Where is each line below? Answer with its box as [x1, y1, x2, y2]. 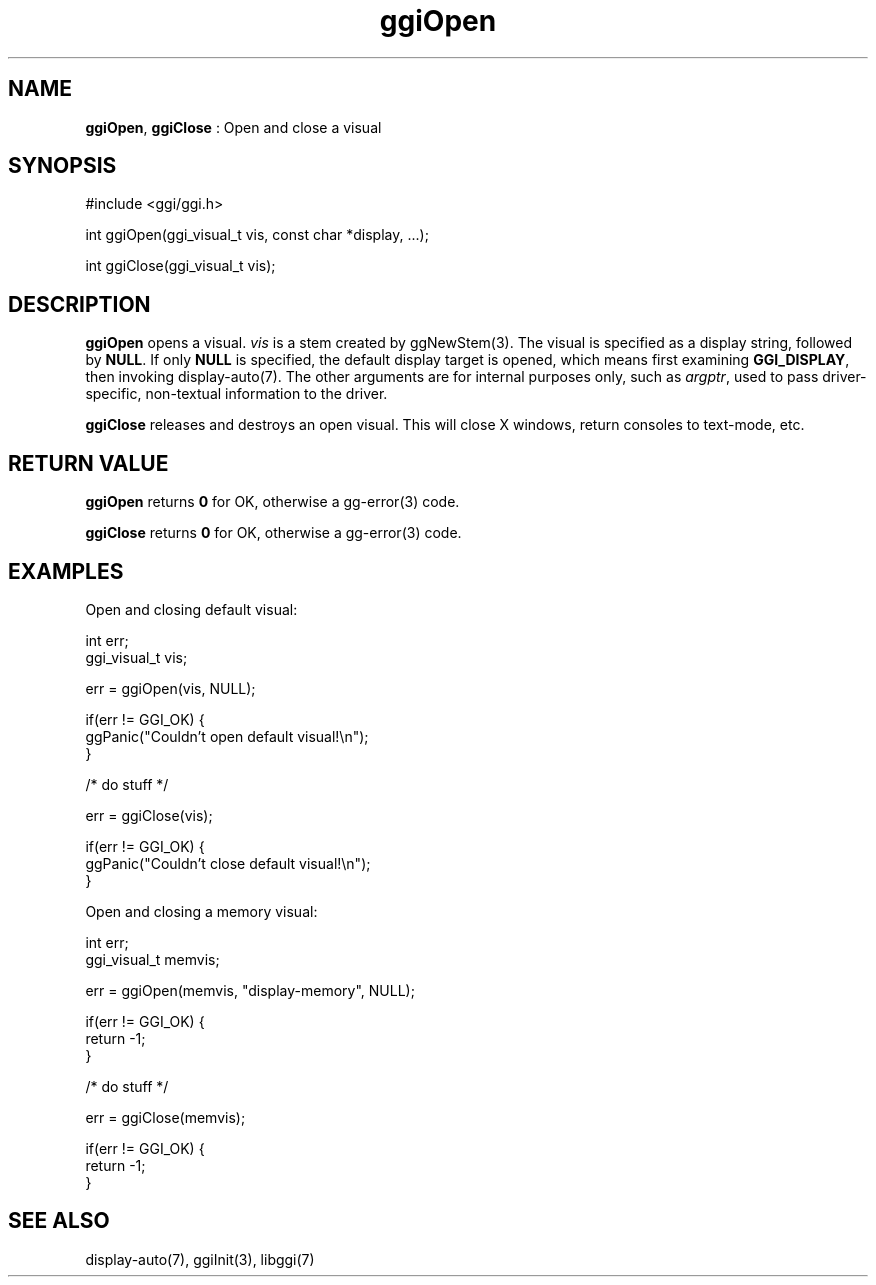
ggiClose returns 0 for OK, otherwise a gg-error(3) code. [85, 524, 462, 542]
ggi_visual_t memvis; [85, 950, 220, 968]
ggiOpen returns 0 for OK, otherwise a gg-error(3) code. [85, 493, 460, 511]
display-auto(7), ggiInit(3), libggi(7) [85, 1250, 315, 1268]
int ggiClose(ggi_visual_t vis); [85, 257, 276, 275]
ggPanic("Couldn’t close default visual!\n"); [85, 854, 371, 872]
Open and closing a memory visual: [85, 902, 318, 920]
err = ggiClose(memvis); [85, 1108, 246, 1126]
